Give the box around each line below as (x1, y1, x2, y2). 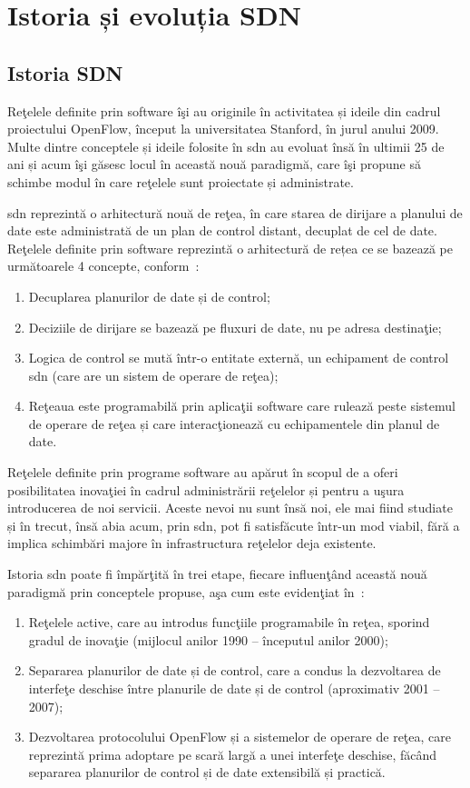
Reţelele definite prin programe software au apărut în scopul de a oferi (7, 463, 398, 482)
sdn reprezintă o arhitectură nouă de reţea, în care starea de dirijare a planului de (7, 203, 463, 222)
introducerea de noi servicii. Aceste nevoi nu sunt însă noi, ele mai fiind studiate (7, 498, 453, 517)
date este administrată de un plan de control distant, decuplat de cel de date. (7, 221, 437, 240)
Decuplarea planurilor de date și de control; (28, 286, 270, 305)
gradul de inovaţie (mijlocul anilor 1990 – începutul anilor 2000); (28, 630, 388, 649)
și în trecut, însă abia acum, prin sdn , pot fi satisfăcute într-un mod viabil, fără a (7, 515, 460, 534)
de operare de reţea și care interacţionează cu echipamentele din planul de (28, 414, 440, 433)
